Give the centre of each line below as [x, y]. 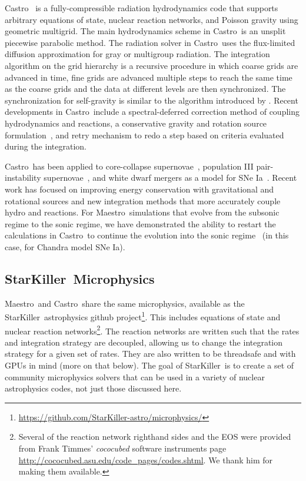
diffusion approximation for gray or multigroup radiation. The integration [137, 54]
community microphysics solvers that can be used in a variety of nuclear [135, 376]
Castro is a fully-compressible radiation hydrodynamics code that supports [142, 8]
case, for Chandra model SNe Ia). [65, 246]
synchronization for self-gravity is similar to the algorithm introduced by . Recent [152, 100]
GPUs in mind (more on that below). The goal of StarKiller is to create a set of [149, 365]
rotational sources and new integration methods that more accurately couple [143, 200]
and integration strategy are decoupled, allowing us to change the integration [144, 342]
